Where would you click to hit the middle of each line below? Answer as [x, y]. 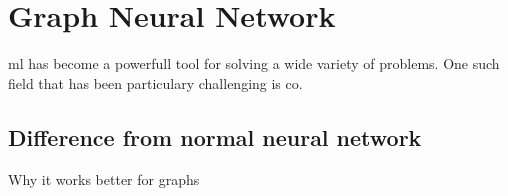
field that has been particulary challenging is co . [155, 82]
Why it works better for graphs [104, 178]
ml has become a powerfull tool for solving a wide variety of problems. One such [254, 63]
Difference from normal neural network [215, 136]
